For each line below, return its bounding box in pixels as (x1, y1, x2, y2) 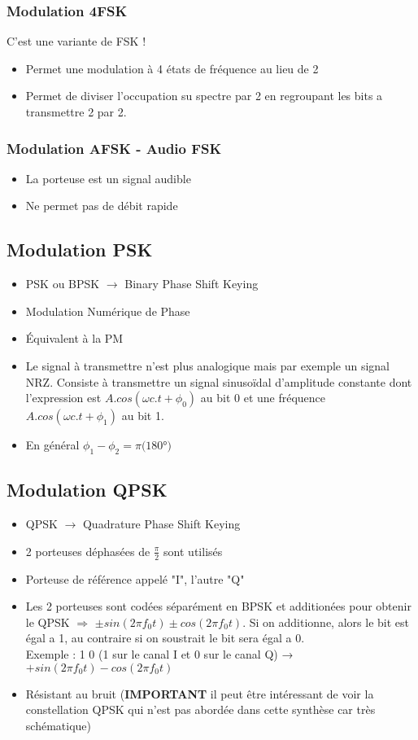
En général (25, 436, 80, 453)
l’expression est (25, 389, 102, 406)
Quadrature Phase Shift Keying (82, 515, 241, 532)
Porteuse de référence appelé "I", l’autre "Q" (25, 570, 245, 587)
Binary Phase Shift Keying (124, 275, 259, 292)
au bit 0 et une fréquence (200, 389, 326, 406)
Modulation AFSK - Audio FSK (7, 138, 222, 158)
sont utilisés (163, 542, 223, 559)
